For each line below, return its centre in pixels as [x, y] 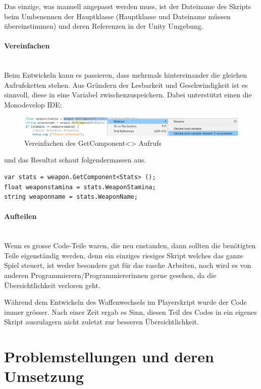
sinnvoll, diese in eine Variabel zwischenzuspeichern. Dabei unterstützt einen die [128, 95]
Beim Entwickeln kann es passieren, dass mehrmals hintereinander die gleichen [126, 75]
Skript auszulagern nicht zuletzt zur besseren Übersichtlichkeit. [101, 322]
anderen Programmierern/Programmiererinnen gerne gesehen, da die [110, 275]
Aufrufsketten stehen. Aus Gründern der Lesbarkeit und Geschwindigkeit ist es [126, 85]
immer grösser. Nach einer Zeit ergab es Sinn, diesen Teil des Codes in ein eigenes [130, 312]
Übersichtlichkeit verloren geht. [52, 285]
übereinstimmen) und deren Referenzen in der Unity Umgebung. [104, 26]
